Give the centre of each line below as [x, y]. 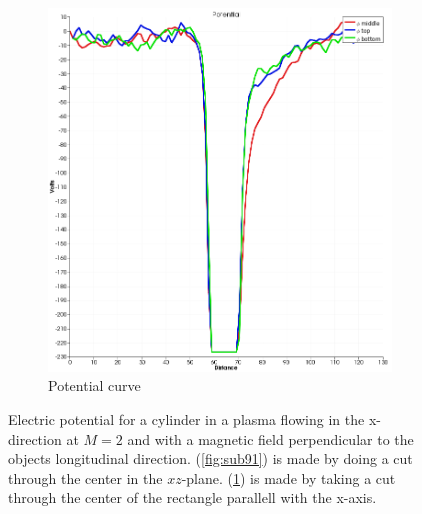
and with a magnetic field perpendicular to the [270, 438]
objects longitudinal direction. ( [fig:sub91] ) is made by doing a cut [210, 458]
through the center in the [85, 477]
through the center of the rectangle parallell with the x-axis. [192, 497]
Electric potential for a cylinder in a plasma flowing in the [186, 418]
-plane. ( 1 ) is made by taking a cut [288, 477]
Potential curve [94, 385]
